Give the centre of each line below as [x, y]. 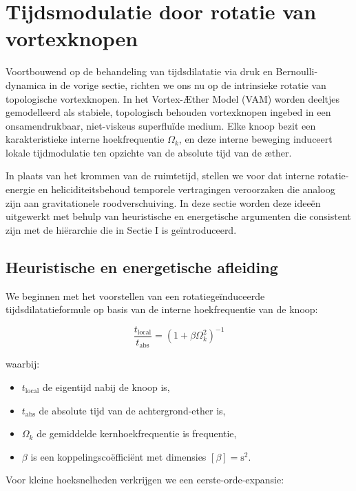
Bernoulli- [297, 71]
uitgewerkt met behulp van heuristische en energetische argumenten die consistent [178, 216]
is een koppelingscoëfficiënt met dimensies [118, 456]
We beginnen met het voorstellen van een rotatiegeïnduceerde [135, 295]
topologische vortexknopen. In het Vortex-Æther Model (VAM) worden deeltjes [173, 98]
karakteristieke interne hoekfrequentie [85, 139]
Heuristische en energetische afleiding [142, 267]
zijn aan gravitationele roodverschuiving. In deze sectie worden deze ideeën [163, 202]
